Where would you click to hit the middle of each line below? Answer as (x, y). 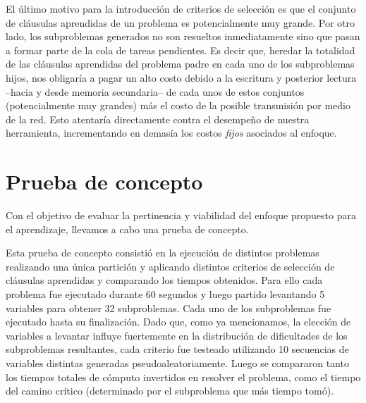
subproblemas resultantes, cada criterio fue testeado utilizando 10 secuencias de (177, 349)
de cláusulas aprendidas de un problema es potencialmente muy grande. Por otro (180, 22)
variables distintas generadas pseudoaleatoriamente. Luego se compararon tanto (177, 363)
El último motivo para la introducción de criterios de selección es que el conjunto (181, 8)
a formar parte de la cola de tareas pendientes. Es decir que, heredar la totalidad (181, 50)
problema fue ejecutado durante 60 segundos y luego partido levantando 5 (165, 294)
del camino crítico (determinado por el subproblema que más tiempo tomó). (170, 391)
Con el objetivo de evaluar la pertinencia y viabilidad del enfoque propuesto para (181, 215)
